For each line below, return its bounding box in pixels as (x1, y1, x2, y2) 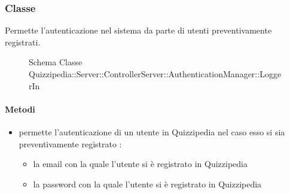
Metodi (5, 102, 35, 115)
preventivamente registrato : (19, 137, 122, 150)
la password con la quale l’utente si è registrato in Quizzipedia (33, 177, 262, 190)
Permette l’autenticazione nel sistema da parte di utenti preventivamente (5, 24, 272, 37)
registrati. (5, 35, 41, 48)
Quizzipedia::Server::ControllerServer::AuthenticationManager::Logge (29, 68, 282, 80)
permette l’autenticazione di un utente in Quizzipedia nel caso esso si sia (19, 125, 285, 138)
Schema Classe (29, 56, 83, 68)
